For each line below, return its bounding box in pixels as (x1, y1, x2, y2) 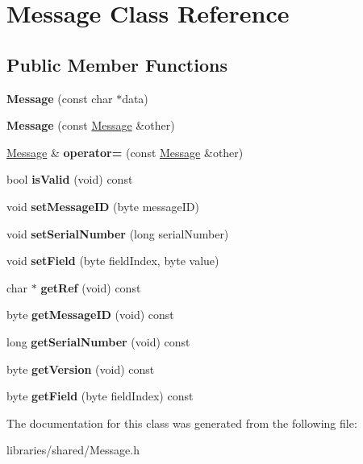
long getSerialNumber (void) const (6, 333, 190, 350)
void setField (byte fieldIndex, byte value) (6, 252, 219, 269)
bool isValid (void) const (6, 171, 133, 188)
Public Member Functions (6, 52, 227, 77)
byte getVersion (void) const (6, 360, 155, 377)
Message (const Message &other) (6, 117, 175, 134)
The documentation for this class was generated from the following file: (6, 414, 357, 431)
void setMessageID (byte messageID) (6, 197, 199, 214)
